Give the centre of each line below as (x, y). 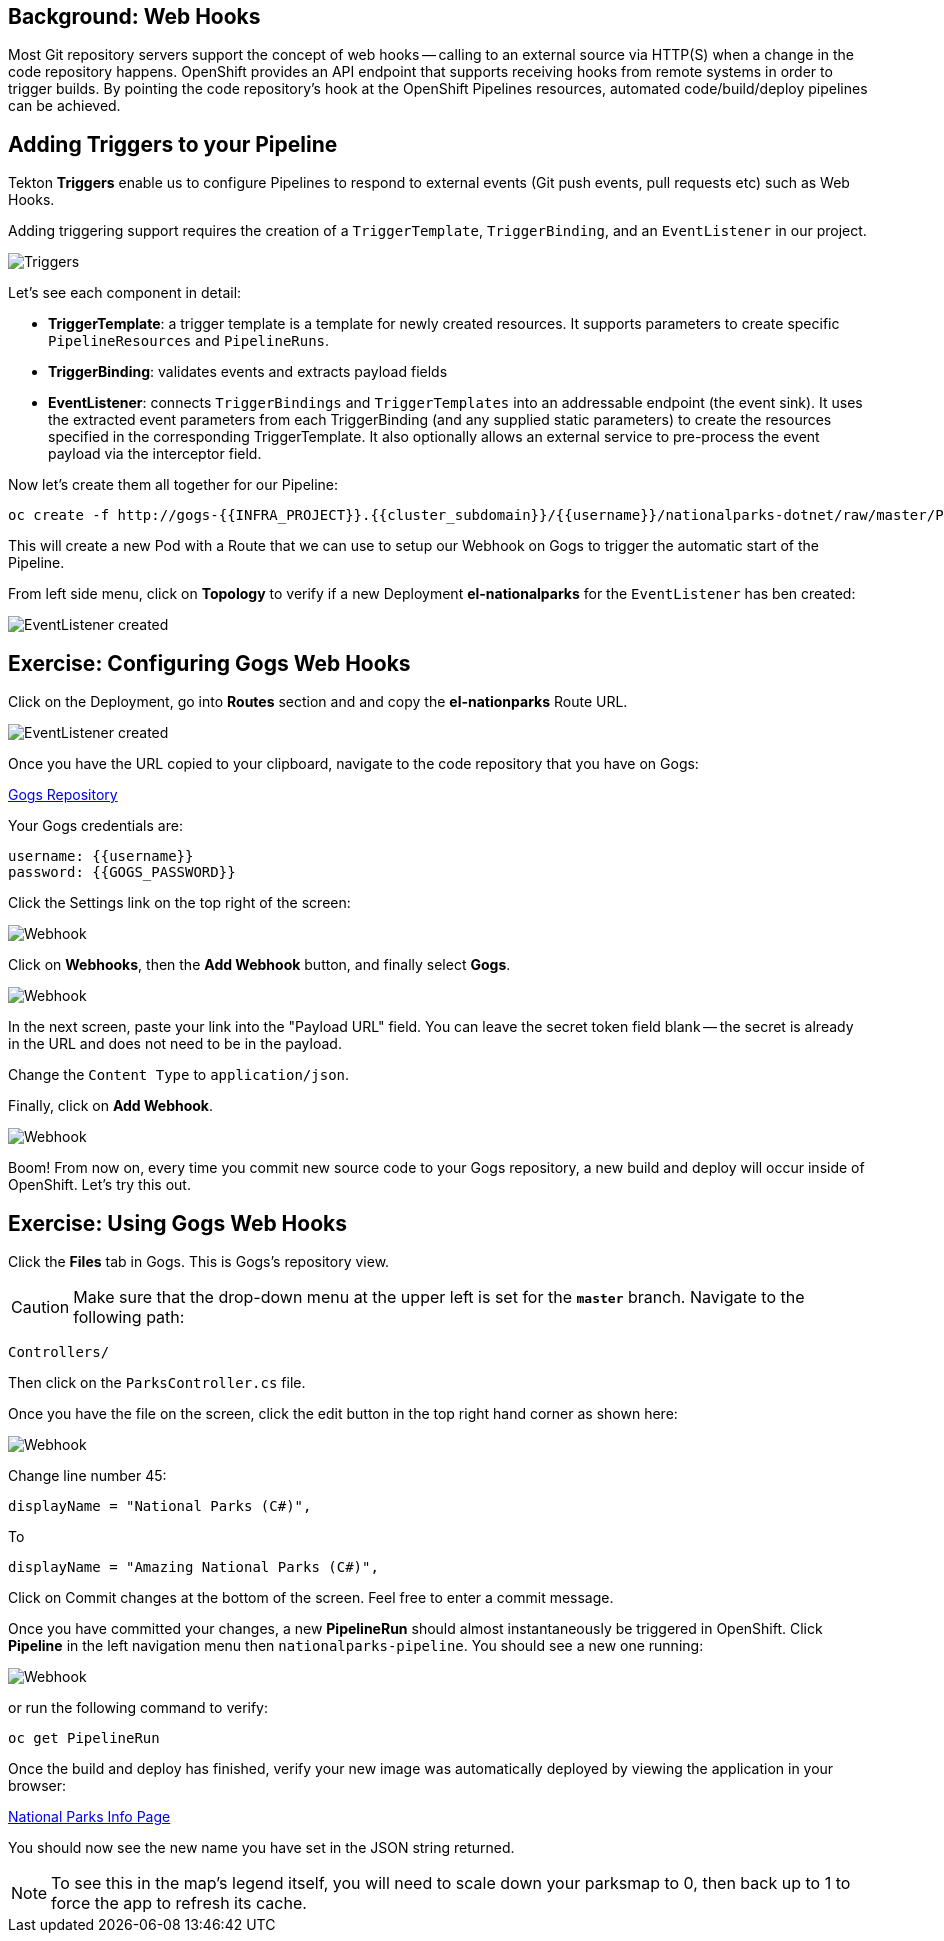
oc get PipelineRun (84, 1737)
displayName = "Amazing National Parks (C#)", (193, 1566)
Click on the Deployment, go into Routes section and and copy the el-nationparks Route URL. (318, 702)
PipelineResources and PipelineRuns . (189, 341)
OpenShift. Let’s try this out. (99, 1185)
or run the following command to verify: (138, 1707)
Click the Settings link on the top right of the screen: (179, 903)
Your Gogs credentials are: (95, 826)
